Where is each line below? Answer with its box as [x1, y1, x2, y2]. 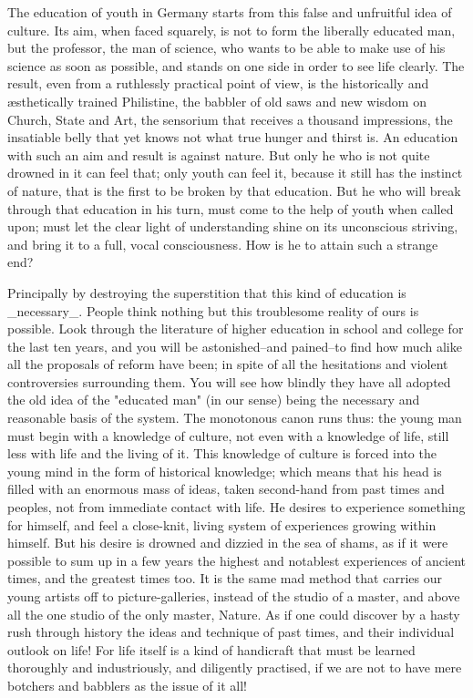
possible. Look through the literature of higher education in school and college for [7, 319, 464, 338]
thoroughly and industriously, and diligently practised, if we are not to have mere [7, 658, 462, 677]
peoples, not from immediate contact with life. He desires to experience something [7, 498, 466, 517]
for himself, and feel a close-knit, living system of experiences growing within [7, 515, 437, 534]
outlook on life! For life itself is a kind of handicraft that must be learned [7, 640, 416, 659]
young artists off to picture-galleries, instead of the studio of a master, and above [7, 587, 460, 605]
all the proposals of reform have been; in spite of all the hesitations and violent [7, 354, 448, 374]
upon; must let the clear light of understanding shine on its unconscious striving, [7, 217, 458, 236]
